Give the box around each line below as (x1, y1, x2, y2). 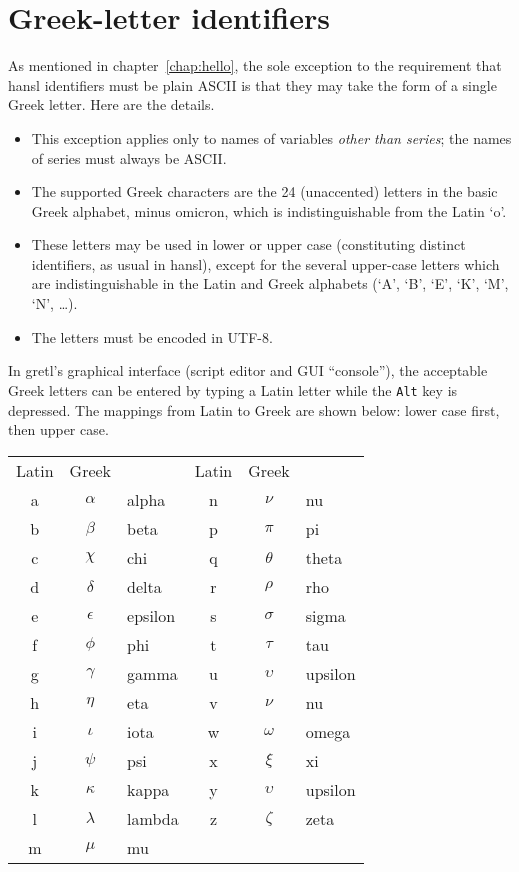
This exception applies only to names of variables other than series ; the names (31, 127, 512, 148)
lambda (127, 806, 179, 830)
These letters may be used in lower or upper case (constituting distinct (31, 234, 466, 255)
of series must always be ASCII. (31, 147, 227, 168)
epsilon (127, 603, 176, 627)
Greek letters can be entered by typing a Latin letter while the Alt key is (8, 379, 458, 400)
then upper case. (8, 419, 109, 440)
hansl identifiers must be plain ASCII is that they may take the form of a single (8, 74, 497, 95)
